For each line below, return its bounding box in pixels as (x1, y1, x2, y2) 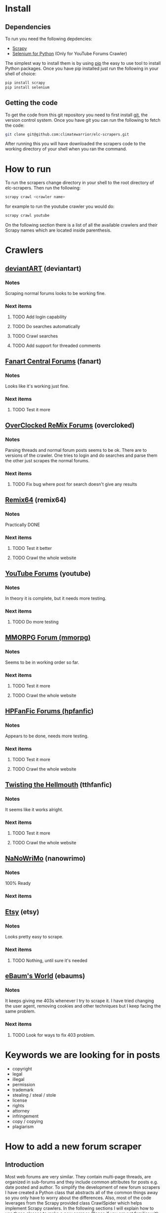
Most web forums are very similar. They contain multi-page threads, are (5, 1173, 151, 1179)
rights (12, 1102, 25, 1109)
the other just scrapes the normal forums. (5, 457, 90, 463)
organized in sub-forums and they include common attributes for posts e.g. (5, 1179, 158, 1185)
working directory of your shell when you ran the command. (5, 146, 127, 152)
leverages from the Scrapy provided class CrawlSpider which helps (5, 1200, 142, 1206)
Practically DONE (5, 522, 41, 528)
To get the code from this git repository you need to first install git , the (5, 112, 148, 118)
